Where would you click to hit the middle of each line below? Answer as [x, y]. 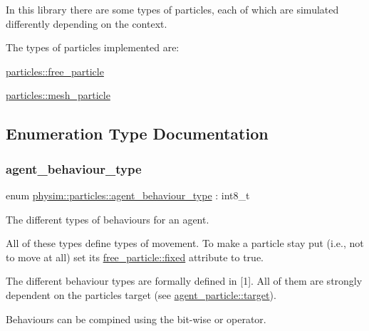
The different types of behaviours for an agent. [108, 219]
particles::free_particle [55, 71]
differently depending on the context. [87, 23]
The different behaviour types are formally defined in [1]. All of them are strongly [184, 281]
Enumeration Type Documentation [137, 133]
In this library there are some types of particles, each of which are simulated [172, 9]
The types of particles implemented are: [93, 47]
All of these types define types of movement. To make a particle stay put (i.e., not [185, 243]
